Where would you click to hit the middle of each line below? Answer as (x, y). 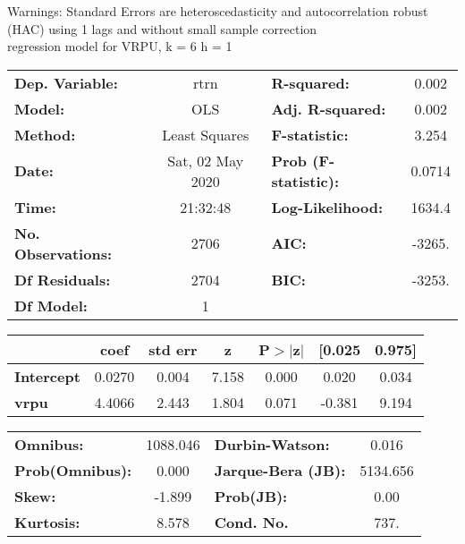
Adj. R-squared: (329, 108)
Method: (45, 134)
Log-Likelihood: (327, 207)
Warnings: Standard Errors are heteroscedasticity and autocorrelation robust (218, 11)
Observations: (63, 253)
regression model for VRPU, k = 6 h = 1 (120, 46)
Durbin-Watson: (272, 444)
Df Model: (51, 305)
